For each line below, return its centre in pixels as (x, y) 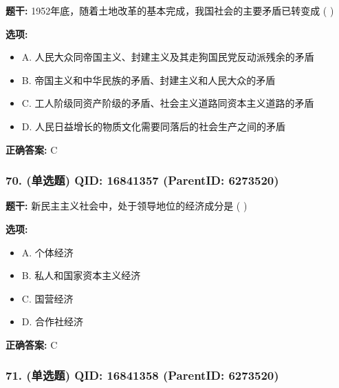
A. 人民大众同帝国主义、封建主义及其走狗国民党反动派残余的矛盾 (168, 57)
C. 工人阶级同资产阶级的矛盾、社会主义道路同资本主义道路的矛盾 (168, 103)
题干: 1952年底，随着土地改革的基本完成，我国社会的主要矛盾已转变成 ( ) (170, 10)
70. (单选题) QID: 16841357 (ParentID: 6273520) (142, 180)
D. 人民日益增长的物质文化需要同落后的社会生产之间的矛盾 (154, 126)
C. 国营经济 (47, 298)
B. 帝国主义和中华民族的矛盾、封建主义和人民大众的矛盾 (149, 80)
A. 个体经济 (47, 252)
